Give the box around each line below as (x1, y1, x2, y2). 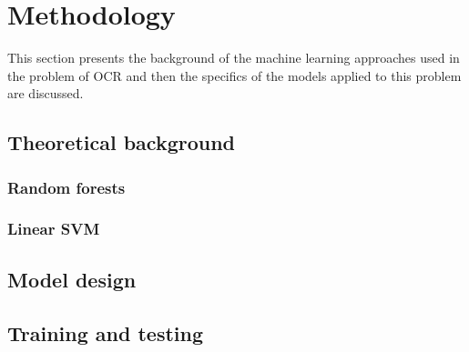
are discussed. (7, 84, 84, 103)
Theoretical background (7, 128, 236, 156)
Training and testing (7, 318, 204, 347)
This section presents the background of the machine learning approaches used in (7, 48, 460, 67)
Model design (7, 265, 137, 293)
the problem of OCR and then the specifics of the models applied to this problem (7, 65, 462, 85)
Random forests (7, 176, 126, 198)
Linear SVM (7, 217, 100, 240)
